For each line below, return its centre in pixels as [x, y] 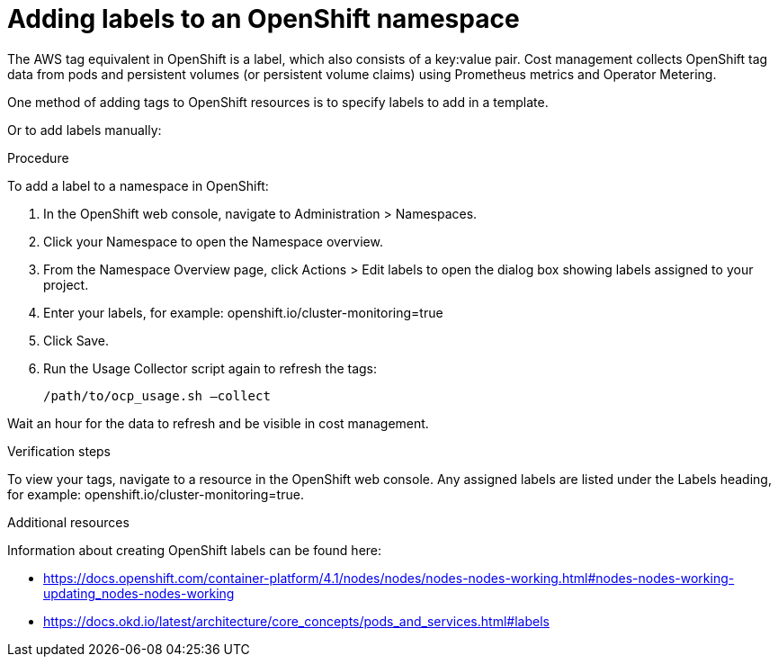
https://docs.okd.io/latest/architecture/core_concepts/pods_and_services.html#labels [296, 621]
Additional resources [68, 522]
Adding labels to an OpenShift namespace [264, 19]
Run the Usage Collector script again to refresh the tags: [210, 368]
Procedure [38, 157]
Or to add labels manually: [85, 130]
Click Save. [76, 340]
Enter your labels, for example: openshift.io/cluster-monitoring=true [243, 312]
